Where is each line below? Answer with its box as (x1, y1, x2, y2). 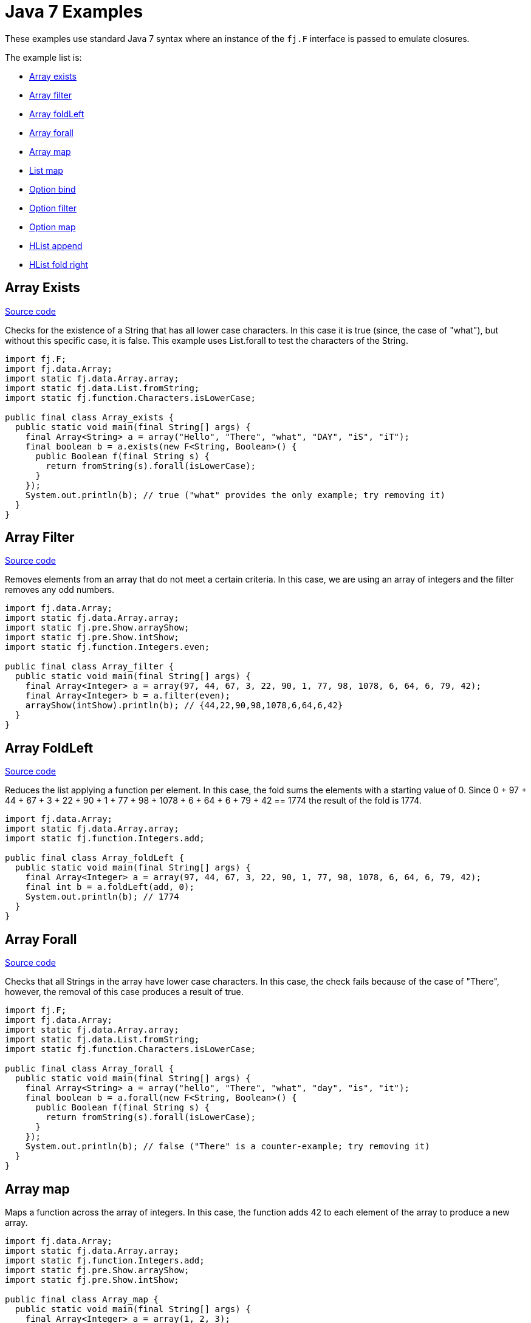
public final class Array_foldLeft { (5, 853, 185, 863)
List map (29, 165, 63, 176)
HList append (29, 240, 83, 251)
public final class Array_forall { (5, 1064, 174, 1074)
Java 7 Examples (5, 1, 143, 22)
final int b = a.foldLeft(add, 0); (25, 882, 194, 892)
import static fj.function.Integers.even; (5, 642, 210, 652)
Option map (29, 221, 76, 232)
